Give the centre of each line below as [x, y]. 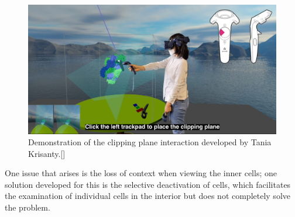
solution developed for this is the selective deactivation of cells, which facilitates [148, 184]
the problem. [28, 207]
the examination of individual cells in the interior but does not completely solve [147, 196]
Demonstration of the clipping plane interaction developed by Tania [150, 142]
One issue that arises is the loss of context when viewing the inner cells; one [141, 173]
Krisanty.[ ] [47, 153]
